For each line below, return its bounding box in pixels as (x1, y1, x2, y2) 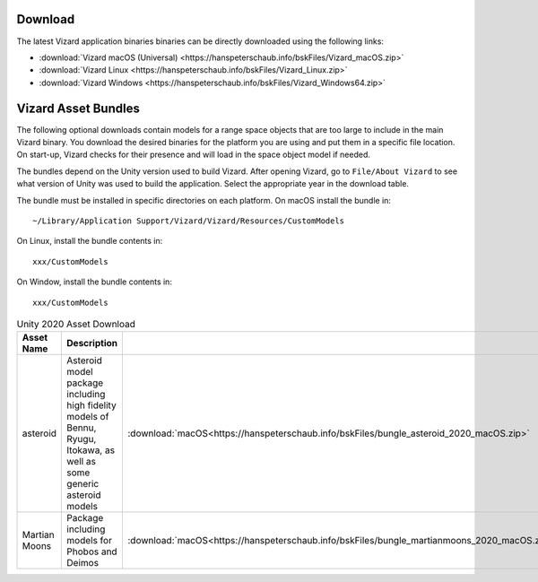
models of (66, 411, 109, 423)
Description (66, 337, 118, 350)
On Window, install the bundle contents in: (16, 276, 172, 287)
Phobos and (66, 545, 117, 558)
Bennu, (66, 421, 97, 434)
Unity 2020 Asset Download (16, 318, 136, 331)
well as (66, 456, 96, 468)
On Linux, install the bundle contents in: (16, 236, 163, 247)
